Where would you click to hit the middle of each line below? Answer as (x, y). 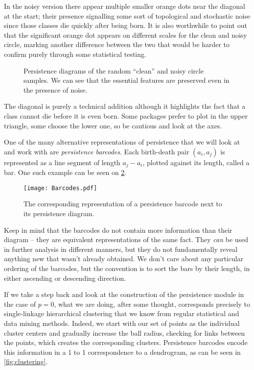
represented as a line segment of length (62, 162)
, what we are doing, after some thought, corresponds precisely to (152, 304)
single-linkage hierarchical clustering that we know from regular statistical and (122, 313)
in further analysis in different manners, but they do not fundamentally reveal (121, 249)
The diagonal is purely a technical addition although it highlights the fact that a (125, 106)
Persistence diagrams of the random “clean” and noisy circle (114, 70)
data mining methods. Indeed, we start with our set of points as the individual (122, 323)
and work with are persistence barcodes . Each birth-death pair (97, 151)
